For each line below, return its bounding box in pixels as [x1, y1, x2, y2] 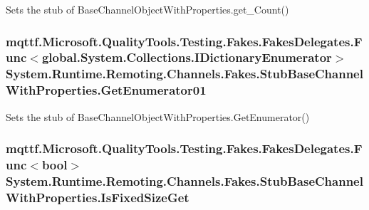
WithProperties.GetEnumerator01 [6, 81, 207, 99]
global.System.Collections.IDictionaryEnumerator [41, 48, 332, 66]
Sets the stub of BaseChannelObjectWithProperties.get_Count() [6, 2, 289, 16]
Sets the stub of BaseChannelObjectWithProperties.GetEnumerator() [6, 109, 310, 124]
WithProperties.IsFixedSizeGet [6, 188, 189, 206]
